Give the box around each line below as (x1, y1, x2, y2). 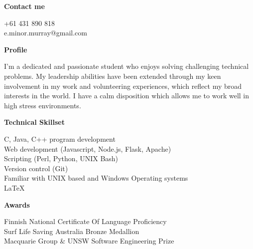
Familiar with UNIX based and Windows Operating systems (4, 173, 188, 183)
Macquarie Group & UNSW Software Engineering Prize (4, 236, 174, 246)
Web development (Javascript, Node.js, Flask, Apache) (4, 143, 171, 154)
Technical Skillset (4, 117, 65, 127)
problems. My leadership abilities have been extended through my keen (4, 70, 221, 81)
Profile (4, 44, 27, 54)
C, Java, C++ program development (4, 133, 116, 144)
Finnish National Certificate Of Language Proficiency (4, 216, 167, 227)
